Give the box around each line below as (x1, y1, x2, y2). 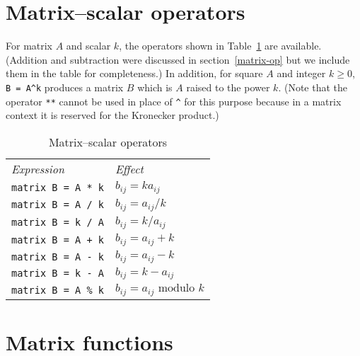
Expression (11, 160, 64, 177)
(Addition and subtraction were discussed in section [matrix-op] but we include (6, 52, 350, 67)
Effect (115, 160, 144, 177)
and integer (277, 66, 326, 81)
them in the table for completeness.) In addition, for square (6, 66, 263, 81)
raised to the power (186, 79, 270, 94)
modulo (158, 282, 195, 294)
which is (137, 79, 173, 94)
